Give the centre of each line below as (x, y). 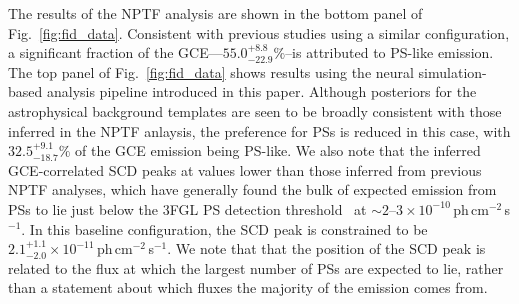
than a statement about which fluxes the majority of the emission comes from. (248, 287)
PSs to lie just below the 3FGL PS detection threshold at (187, 208)
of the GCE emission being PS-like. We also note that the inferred (278, 150)
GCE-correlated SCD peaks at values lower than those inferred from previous (245, 169)
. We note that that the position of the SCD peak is (326, 248)
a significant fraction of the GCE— (115, 52)
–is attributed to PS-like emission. (389, 52)
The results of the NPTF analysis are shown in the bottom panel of (215, 13)
